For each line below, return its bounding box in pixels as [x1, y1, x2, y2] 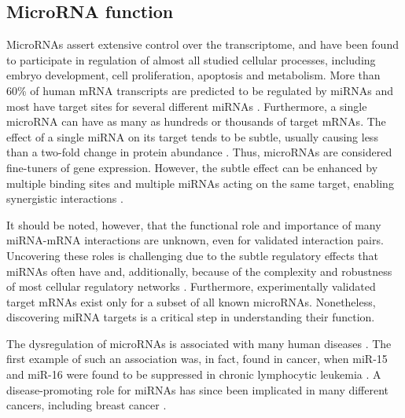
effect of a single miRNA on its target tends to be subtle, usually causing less [6, 128, 378, 145]
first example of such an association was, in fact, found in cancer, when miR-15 [6, 350, 388, 367]
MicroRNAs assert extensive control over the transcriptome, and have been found [6, 36, 399, 53]
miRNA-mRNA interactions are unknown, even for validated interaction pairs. [6, 232, 384, 248]
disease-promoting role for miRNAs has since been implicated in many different [6, 381, 389, 398]
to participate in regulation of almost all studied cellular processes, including [6, 51, 376, 68]
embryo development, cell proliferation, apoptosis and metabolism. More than [6, 67, 381, 83]
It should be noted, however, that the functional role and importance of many [6, 216, 381, 233]
